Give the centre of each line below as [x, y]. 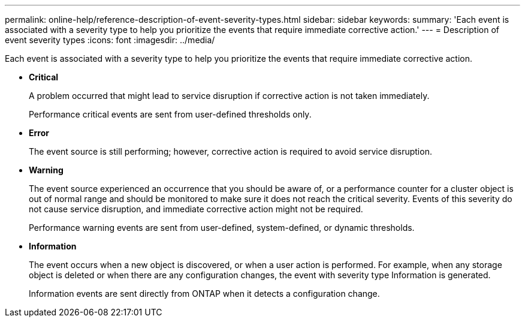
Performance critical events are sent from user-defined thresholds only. [170, 114]
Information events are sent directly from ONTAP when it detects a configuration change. [204, 294]
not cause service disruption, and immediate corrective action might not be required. [196, 209]
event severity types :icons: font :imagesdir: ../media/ [110, 40]
